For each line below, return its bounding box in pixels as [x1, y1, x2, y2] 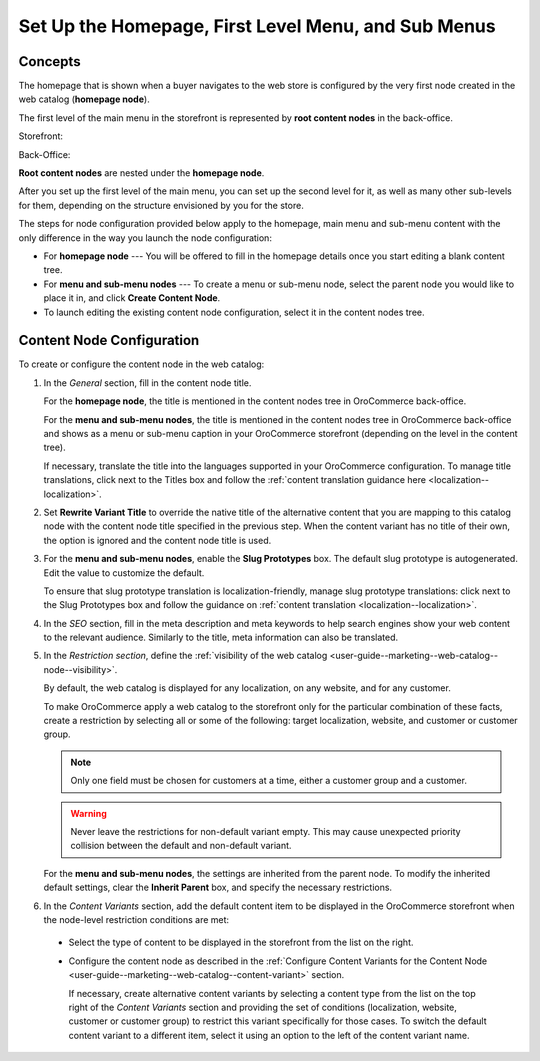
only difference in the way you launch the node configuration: [18, 231, 272, 244]
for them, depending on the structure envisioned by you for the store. [18, 199, 304, 211]
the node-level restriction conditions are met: [43, 913, 230, 925]
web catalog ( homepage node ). [18, 93, 150, 105]
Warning [70, 807, 107, 819]
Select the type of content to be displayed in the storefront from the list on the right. [68, 936, 414, 949]
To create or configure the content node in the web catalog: [18, 358, 265, 370]
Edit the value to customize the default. [43, 566, 205, 579]
